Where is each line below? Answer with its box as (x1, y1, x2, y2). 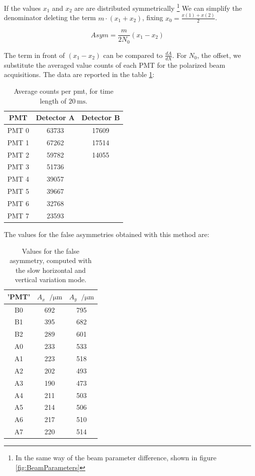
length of (40, 95, 67, 106)
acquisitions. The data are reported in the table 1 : (4, 69, 154, 79)
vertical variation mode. (15, 274, 87, 285)
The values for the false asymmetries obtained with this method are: (4, 229, 209, 239)
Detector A (36, 112, 75, 123)
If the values (4, 2, 41, 13)
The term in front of (4, 50, 65, 60)
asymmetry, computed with (9, 255, 92, 265)
